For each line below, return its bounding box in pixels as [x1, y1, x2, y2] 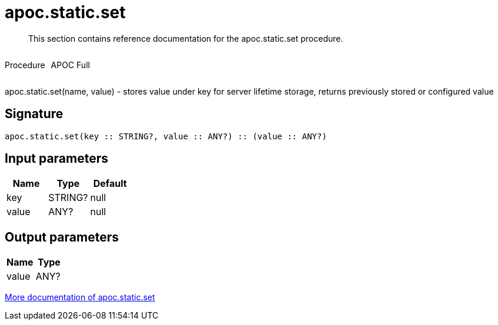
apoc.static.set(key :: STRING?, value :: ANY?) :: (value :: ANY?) [5, 131, 327, 141]
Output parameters [5, 229, 119, 244]
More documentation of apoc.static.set [5, 292, 155, 303]
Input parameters [5, 151, 109, 166]
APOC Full [51, 59, 90, 70]
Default [93, 177, 127, 190]
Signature [5, 106, 63, 122]
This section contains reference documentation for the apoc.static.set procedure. [28, 33, 343, 43]
